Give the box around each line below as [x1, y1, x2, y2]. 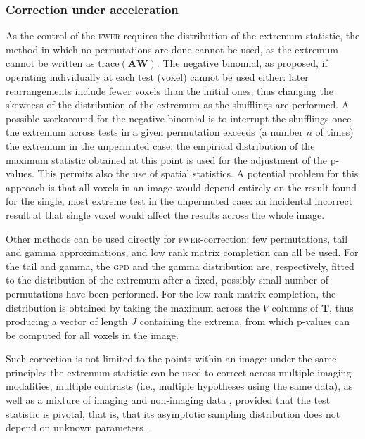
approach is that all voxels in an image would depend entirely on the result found [6, 179, 357, 194]
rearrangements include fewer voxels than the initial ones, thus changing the [6, 83, 333, 98]
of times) [315, 125, 354, 139]
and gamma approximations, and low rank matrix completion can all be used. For [6, 245, 359, 260]
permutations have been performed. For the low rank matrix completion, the [6, 286, 336, 300]
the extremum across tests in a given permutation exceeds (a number [6, 125, 303, 139]
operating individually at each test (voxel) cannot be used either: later [6, 70, 309, 84]
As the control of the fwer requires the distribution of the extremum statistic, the [6, 28, 360, 43]
